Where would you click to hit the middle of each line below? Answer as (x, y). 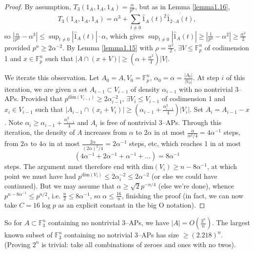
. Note (14, 122)
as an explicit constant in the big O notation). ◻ (132, 205)
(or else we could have (184, 176)
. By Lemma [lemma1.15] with (108, 47)
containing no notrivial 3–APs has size (122, 235)
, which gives (125, 35)
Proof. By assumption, (38, 6)
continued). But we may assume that (59, 186)
